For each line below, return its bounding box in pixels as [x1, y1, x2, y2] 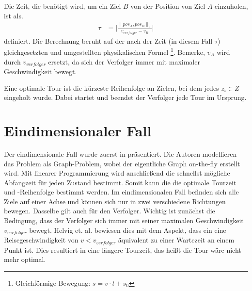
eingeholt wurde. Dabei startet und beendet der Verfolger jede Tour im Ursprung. [4, 92, 247, 102]
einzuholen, [215, 1, 248, 11]
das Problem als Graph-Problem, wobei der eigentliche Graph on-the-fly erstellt [4, 158, 240, 168]
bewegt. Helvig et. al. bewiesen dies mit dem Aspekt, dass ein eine [29, 225, 226, 235]
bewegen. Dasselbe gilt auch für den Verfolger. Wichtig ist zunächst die [4, 206, 215, 216]
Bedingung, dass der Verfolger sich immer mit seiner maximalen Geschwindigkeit [4, 215, 244, 226]
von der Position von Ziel [130, 1, 205, 11]
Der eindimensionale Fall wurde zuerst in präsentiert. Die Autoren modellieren [4, 148, 237, 159]
